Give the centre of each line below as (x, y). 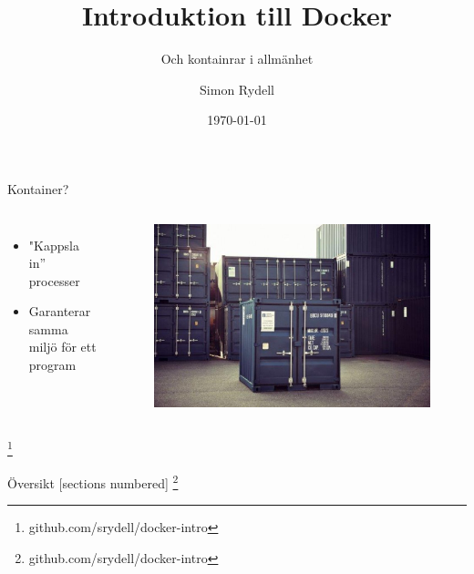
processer (54, 280)
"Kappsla (54, 245)
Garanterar (60, 311)
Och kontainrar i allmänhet (237, 59)
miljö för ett (62, 347)
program (52, 365)
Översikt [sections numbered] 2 (93, 482)
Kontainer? (38, 188)
